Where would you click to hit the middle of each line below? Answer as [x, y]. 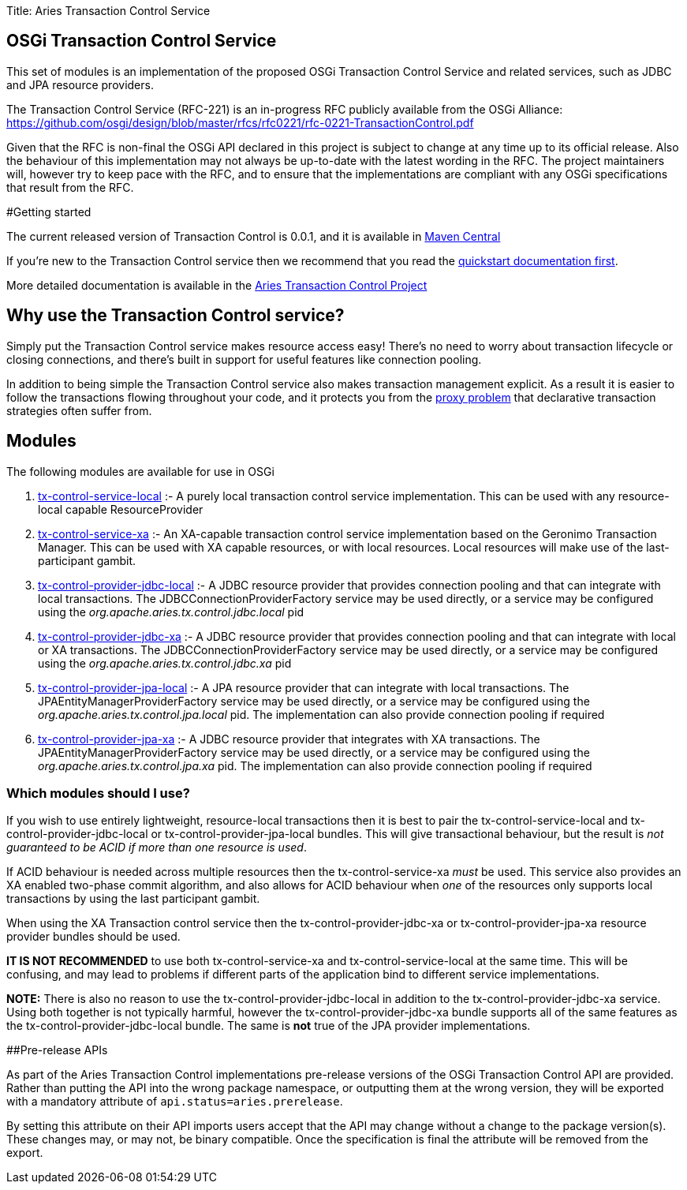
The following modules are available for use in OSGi [140, 471]
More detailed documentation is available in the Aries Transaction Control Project [217, 285]
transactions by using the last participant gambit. [133, 899]
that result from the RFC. [70, 187]
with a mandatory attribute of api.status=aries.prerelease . [175, 1102]
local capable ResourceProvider [121, 509]
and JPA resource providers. [80, 84]
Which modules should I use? [98, 793]
